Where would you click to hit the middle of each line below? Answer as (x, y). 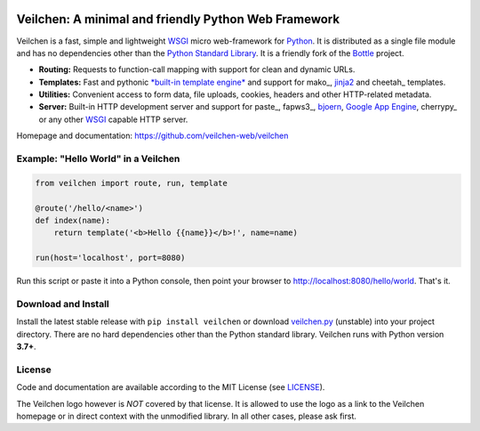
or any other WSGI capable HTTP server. (113, 119)
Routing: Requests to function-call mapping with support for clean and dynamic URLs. (197, 69)
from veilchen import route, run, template (132, 183)
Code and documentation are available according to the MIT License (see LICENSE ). (171, 387)
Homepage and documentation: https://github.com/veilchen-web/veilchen (152, 136)
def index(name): (73, 220)
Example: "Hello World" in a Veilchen (98, 159)
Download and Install (63, 304)
